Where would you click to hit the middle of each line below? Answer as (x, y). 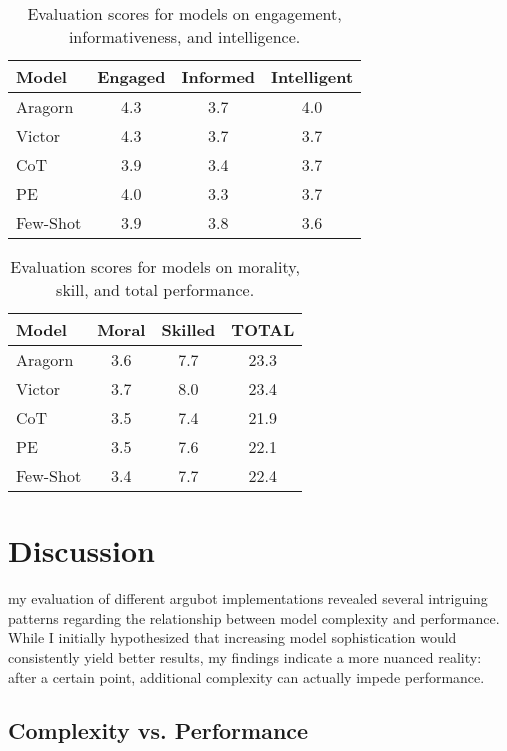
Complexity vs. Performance (158, 730)
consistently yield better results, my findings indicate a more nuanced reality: (245, 656)
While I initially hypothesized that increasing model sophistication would (232, 637)
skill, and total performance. (155, 289)
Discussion (81, 550)
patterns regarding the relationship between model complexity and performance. (254, 617)
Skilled (188, 329)
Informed (218, 76)
